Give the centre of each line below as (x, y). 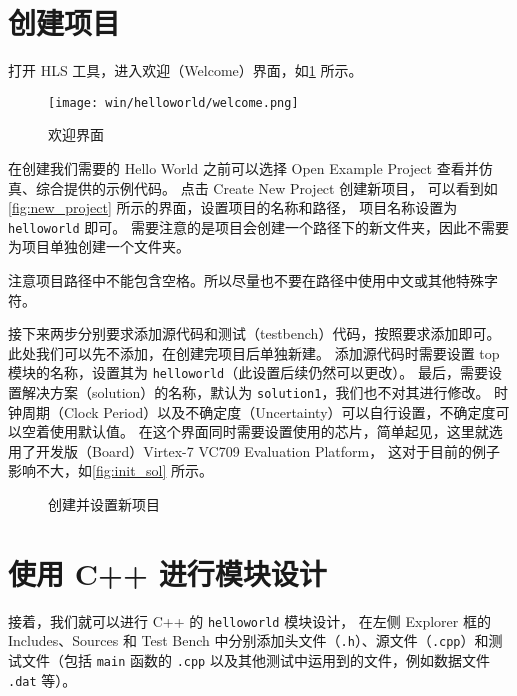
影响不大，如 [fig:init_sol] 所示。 (111, 470)
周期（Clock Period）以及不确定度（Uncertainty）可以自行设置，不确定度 (258, 411)
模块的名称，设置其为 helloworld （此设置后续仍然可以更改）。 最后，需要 (248, 372)
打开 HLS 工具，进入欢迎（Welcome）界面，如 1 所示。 (185, 70)
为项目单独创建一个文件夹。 (99, 246)
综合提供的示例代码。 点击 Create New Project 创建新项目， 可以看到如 (266, 187)
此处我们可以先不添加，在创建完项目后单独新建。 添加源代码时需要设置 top (254, 352)
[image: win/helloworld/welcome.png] (173, 102)
